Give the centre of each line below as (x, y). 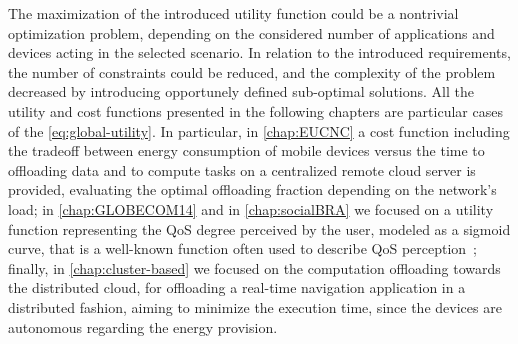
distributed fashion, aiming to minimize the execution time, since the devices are (255, 306)
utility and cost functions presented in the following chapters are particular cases (255, 110)
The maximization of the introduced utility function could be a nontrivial (233, 13)
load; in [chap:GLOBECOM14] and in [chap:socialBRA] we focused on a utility (251, 208)
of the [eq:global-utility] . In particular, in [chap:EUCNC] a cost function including (259, 130)
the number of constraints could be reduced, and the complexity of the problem (252, 71)
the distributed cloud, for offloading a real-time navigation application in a (237, 287)
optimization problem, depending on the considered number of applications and (251, 32)
